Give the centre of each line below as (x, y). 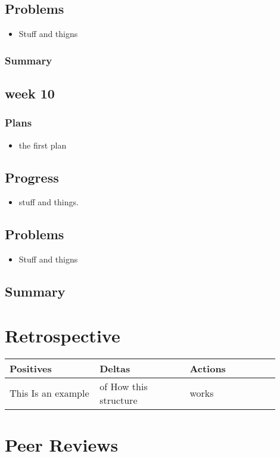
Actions (208, 368)
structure (119, 400)
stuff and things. (49, 202)
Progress (32, 177)
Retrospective (63, 335)
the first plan (43, 145)
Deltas (115, 368)
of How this (124, 386)
